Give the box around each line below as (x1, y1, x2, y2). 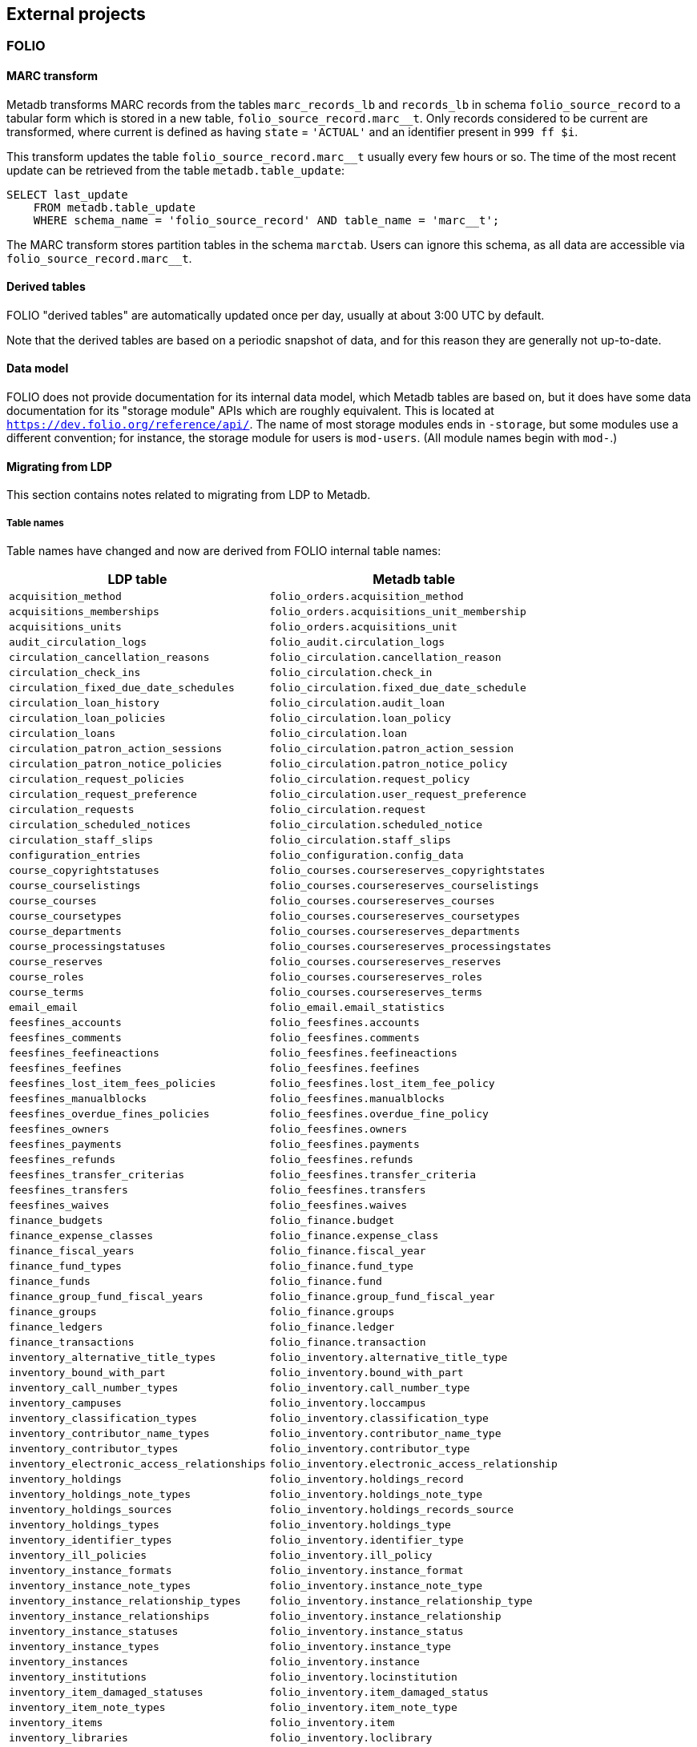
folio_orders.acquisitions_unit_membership (268, 606, 526, 618)
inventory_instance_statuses (9, 1625, 179, 1638)
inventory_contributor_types (9, 1443, 179, 1455)
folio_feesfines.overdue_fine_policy (268, 1108, 489, 1121)
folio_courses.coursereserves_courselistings (268, 880, 539, 892)
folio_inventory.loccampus (268, 1397, 426, 1410)
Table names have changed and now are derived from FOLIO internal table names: (6, 544, 441, 558)
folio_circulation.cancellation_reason (268, 651, 502, 664)
